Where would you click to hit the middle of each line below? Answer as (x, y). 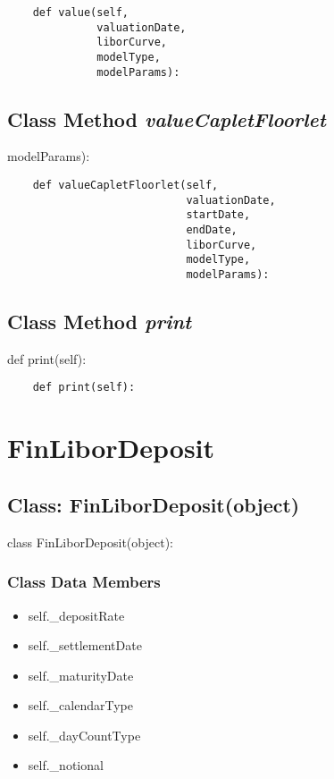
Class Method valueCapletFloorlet (167, 119)
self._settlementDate (85, 645)
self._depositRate (76, 615)
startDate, (218, 215)
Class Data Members (84, 582)
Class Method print (100, 322)
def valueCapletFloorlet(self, (125, 186)
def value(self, (81, 13)
